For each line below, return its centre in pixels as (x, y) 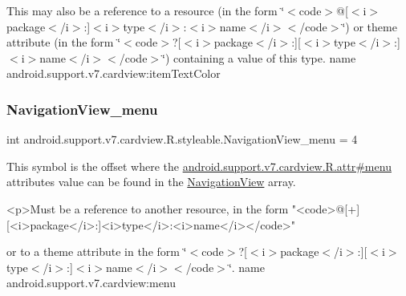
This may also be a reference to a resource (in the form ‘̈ (146, 10)
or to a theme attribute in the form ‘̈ (97, 251)
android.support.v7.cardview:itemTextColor (114, 73)
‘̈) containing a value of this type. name (259, 57)
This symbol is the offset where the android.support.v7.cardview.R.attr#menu (199, 166)
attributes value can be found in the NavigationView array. (151, 182)
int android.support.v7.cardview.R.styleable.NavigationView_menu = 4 (182, 139)
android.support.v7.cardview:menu (91, 283)
